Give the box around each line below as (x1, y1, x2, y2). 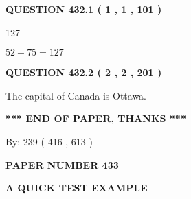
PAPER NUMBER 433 (5, 157, 119, 172)
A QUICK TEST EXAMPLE (5, 180, 148, 195)
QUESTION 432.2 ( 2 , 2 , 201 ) (5, 65, 162, 80)
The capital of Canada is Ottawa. (5, 88, 147, 102)
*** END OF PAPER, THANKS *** (5, 111, 186, 126)
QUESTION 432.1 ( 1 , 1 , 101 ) (5, 2, 162, 16)
